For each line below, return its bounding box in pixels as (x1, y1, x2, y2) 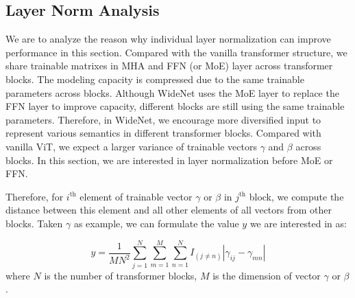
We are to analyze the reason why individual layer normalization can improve (5, 32, 331, 46)
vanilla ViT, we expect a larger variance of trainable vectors (5, 139, 257, 153)
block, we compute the (249, 189, 344, 203)
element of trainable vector (79, 189, 193, 203)
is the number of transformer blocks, (44, 268, 197, 282)
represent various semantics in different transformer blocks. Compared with (5, 126, 321, 140)
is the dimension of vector (212, 268, 321, 282)
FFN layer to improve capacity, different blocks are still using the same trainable (5, 99, 345, 113)
